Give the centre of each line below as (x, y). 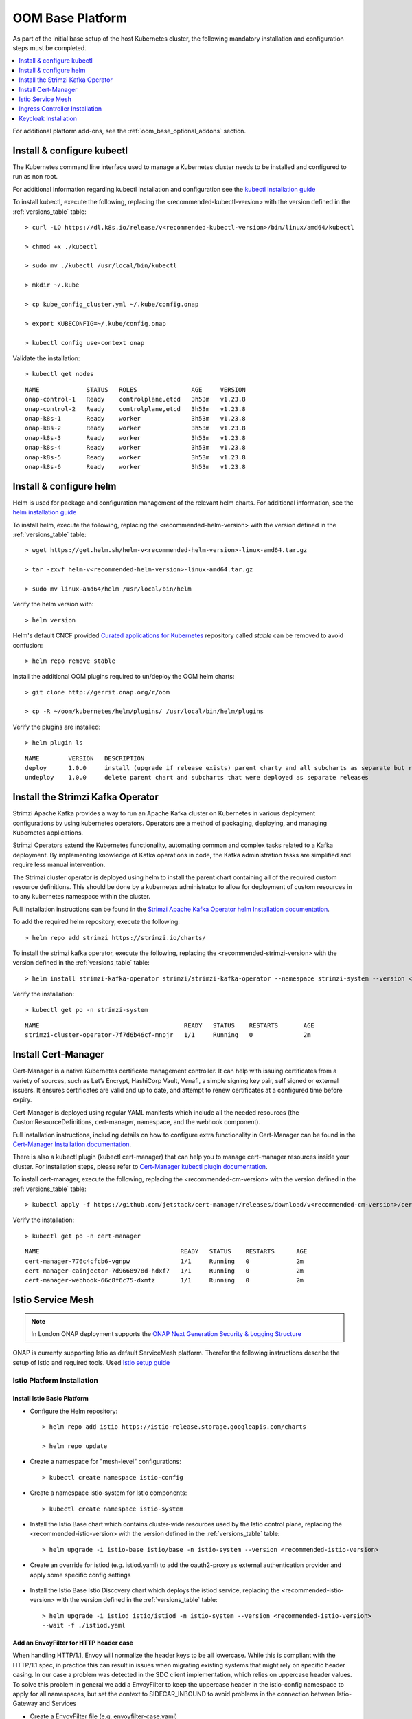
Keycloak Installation (48, 118)
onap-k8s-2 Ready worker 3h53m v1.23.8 (136, 428)
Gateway (25, 1704)
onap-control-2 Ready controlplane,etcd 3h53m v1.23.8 (136, 409)
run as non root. (35, 177)
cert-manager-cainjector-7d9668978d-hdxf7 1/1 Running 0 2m (164, 1271)
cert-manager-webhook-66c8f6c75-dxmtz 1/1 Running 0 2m (164, 1280)
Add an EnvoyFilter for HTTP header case (73, 1643)
